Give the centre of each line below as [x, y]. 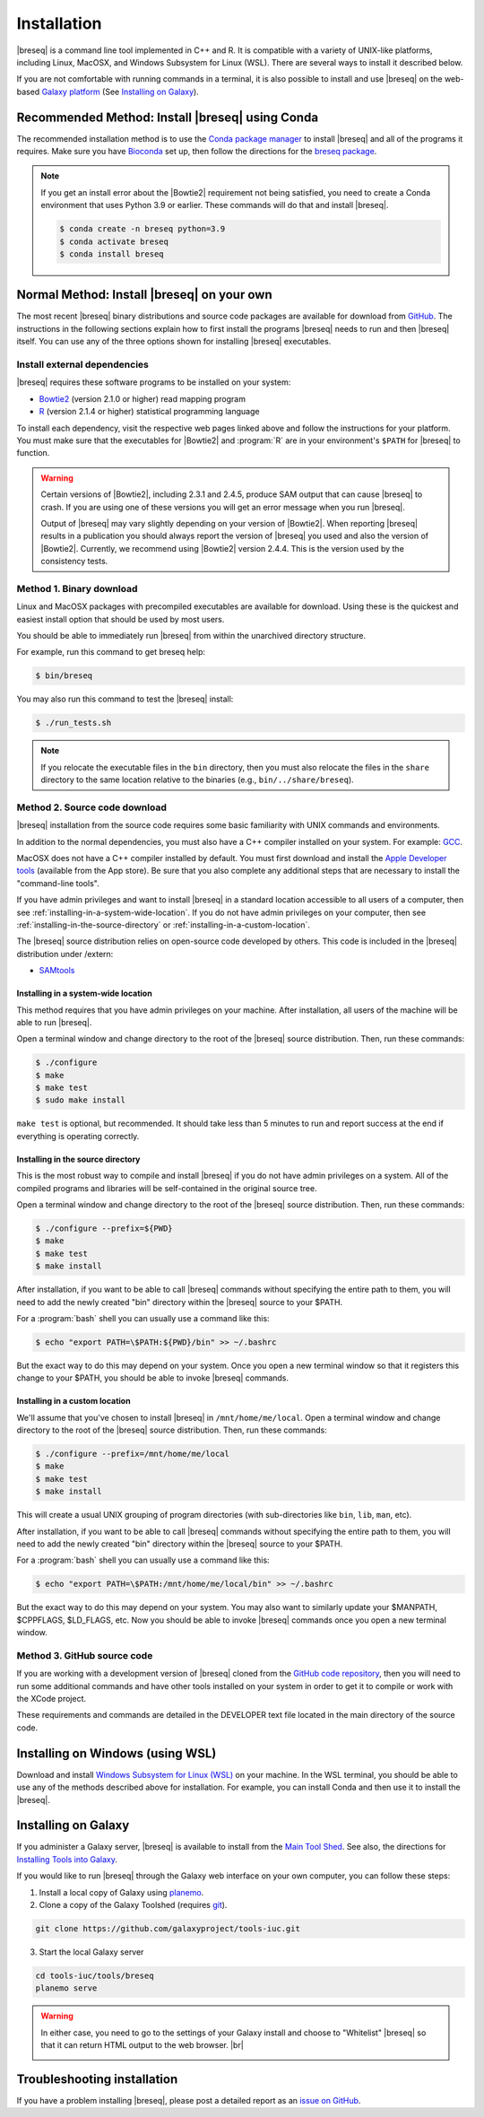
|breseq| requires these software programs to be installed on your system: [154, 382]
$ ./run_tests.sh [73, 723]
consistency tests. [74, 562]
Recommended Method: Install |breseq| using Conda [167, 117]
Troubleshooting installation [97, 2079]
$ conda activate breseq [114, 241]
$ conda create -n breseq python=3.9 [143, 229]
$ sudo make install [80, 1100]
